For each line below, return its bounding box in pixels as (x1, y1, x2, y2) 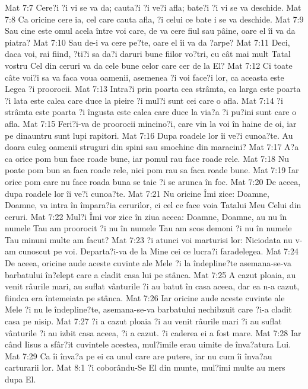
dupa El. (5, 373, 36, 385)
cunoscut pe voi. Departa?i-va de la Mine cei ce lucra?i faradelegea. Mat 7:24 (18, 245, 299, 257)
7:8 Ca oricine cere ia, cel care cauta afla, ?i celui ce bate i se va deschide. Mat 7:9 (5, 12, 304, 25)
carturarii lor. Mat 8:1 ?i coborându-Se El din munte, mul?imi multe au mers (5, 361, 285, 374)
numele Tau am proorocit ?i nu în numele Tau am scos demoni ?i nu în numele (5, 222, 292, 234)
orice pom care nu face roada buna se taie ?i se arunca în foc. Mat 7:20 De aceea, (5, 175, 301, 187)
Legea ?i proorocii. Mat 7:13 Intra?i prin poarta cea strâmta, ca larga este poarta (5, 82, 301, 95)
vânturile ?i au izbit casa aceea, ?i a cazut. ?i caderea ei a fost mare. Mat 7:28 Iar (5, 326, 301, 339)
